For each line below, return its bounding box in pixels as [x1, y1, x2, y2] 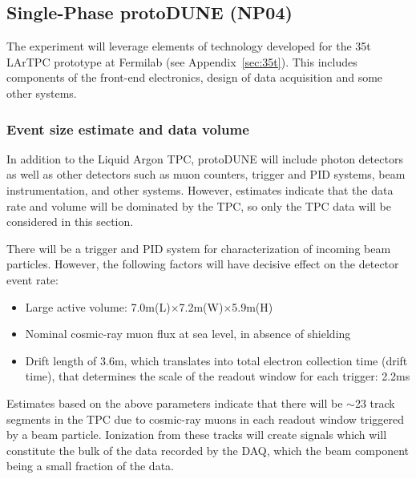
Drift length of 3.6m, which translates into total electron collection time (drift [25, 352, 408, 368]
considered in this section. [6, 213, 134, 230]
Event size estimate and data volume [6, 119, 249, 139]
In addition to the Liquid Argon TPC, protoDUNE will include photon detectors [6, 150, 403, 167]
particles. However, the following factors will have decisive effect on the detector [6, 256, 399, 272]
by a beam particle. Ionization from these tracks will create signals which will [6, 426, 387, 443]
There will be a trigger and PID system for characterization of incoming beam [6, 239, 391, 256]
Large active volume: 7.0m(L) [25, 298, 171, 315]
